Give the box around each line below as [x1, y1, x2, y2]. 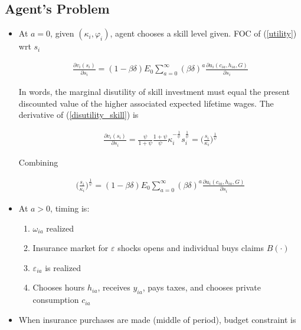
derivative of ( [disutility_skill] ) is [18, 108, 139, 121]
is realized [45, 261, 81, 273]
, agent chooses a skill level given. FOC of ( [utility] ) [110, 27, 297, 39]
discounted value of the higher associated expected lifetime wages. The [18, 97, 274, 109]
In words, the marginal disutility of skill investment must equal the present [18, 85, 290, 98]
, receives [97, 281, 130, 293]
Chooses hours [32, 281, 85, 293]
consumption [32, 293, 79, 306]
